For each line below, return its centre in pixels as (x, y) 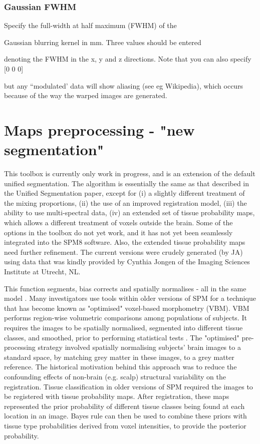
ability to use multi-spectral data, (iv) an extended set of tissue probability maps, (129, 212)
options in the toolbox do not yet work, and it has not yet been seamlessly (118, 232)
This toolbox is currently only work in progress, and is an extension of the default (130, 173)
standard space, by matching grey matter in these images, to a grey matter (119, 357)
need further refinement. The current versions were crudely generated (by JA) (123, 252)
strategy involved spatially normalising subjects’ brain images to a (139, 347)
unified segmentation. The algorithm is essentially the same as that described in (127, 183)
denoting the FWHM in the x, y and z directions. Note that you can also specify (128, 59)
